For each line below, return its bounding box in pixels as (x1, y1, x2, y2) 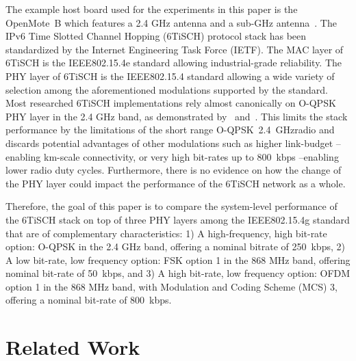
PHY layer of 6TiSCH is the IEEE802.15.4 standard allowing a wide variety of (5, 68, 335, 83)
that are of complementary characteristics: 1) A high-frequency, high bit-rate (5, 226, 327, 240)
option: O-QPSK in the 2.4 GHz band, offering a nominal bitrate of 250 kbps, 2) (5, 239, 345, 254)
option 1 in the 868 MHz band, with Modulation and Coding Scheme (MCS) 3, (5, 279, 338, 293)
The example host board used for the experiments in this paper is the (5, 2, 298, 16)
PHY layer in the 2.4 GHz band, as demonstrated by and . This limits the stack (5, 109, 348, 123)
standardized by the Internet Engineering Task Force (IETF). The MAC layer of (5, 42, 344, 56)
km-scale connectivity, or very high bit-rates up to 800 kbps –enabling (44, 149, 339, 163)
